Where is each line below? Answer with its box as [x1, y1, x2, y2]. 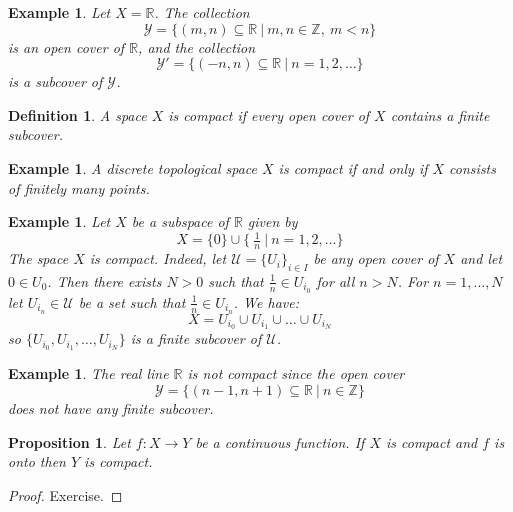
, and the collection [138, 36, 256, 57]
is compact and [385, 431, 478, 452]
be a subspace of [131, 211, 229, 232]
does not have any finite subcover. [8, 397, 214, 418]
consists [449, 157, 496, 178]
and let [460, 248, 503, 269]
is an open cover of [8, 36, 125, 57]
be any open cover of [313, 248, 439, 269]
